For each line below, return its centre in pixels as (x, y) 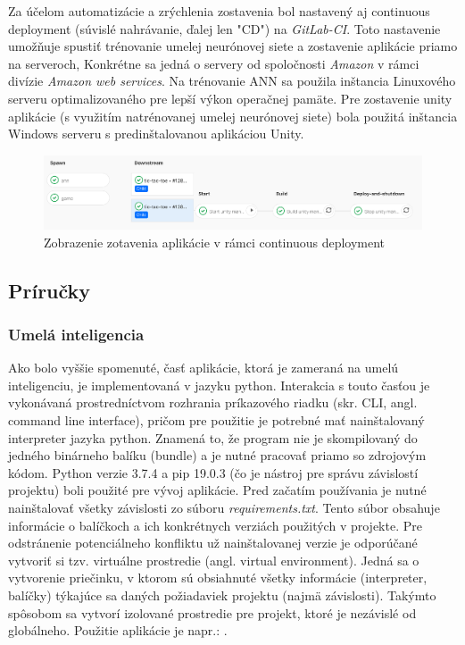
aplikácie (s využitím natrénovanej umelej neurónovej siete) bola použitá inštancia (233, 116)
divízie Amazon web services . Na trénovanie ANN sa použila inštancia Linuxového (232, 81)
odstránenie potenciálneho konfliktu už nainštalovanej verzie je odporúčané (213, 543)
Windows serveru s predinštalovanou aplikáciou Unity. (156, 134)
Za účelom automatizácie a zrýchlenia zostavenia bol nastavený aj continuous (219, 11)
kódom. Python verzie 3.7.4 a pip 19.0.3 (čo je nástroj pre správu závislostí (213, 472)
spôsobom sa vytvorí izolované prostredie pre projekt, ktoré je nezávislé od (212, 612)
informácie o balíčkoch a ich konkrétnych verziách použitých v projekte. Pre (215, 525)
